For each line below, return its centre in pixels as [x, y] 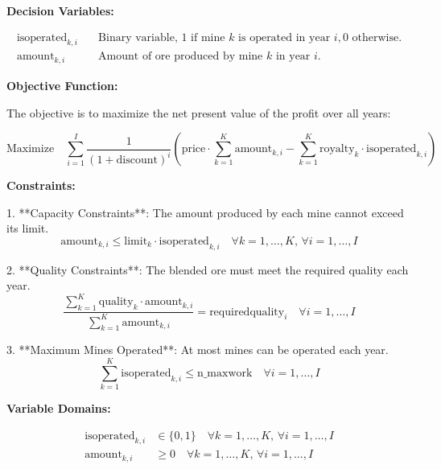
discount [137, 160]
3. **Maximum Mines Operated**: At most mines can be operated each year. [198, 350]
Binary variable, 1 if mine [162, 37]
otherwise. [377, 37]
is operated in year [284, 37]
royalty [337, 149]
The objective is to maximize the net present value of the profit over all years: [199, 112]
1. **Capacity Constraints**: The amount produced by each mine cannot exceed [205, 212]
